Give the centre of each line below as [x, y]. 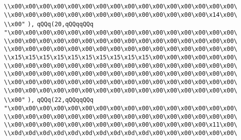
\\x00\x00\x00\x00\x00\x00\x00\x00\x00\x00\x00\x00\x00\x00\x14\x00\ [121, 15]
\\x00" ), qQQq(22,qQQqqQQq [49, 100]
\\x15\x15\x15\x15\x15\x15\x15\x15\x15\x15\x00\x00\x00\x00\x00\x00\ [121, 57]
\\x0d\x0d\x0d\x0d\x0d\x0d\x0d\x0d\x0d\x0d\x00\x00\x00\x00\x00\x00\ [121, 133]
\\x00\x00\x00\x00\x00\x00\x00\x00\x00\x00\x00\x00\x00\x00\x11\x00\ [121, 125]
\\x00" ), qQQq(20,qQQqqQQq [49, 24]
